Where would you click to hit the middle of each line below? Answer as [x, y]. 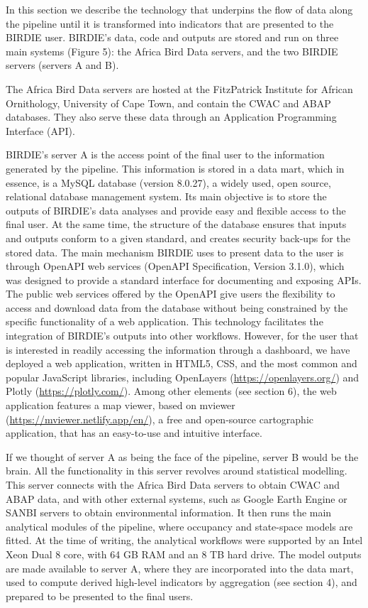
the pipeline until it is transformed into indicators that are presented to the [170, 23]
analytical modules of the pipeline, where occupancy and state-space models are [179, 526]
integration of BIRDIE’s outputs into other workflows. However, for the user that [182, 336]
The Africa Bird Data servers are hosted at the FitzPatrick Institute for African [179, 88]
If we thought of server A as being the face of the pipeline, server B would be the [182, 456]
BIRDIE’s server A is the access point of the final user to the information [165, 154]
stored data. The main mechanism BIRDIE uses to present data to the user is [175, 252]
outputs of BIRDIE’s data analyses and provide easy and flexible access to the [176, 210]
